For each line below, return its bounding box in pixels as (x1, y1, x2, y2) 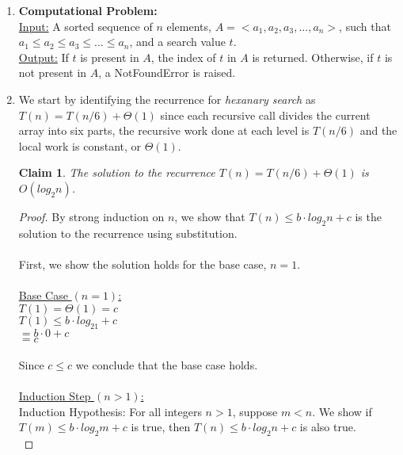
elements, (166, 17, 211, 34)
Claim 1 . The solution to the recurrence (18, 164, 215, 181)
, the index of (150, 48, 216, 65)
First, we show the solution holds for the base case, (18, 255, 267, 272)
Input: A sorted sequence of (18, 17, 153, 34)
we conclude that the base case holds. (75, 357, 258, 373)
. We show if (312, 403, 372, 419)
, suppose (232, 403, 278, 419)
